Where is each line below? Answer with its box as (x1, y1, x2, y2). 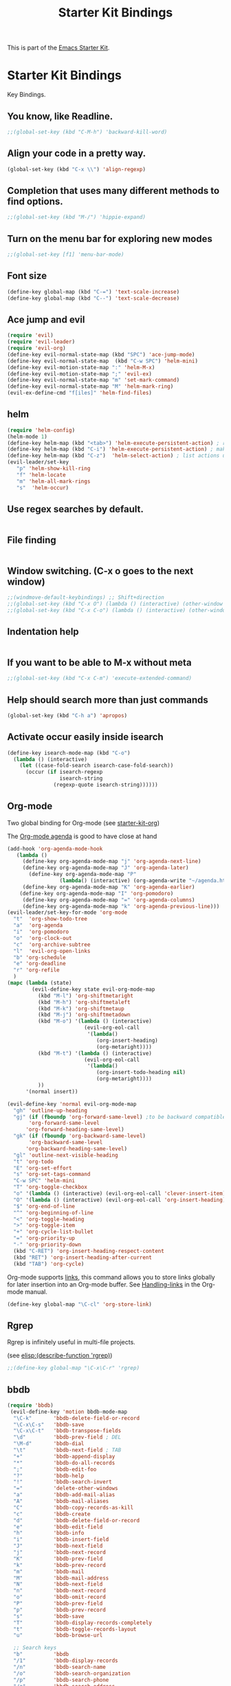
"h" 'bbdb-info (13, 1530, 85, 1537)
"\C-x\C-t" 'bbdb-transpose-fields (13, 1427, 122, 1434)
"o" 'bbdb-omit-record (13, 1594, 107, 1601)
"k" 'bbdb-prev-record (13, 1562, 107, 1568)
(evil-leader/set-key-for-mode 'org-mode (7, 909, 128, 916)
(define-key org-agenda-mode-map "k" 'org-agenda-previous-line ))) (22, 903, 220, 910)
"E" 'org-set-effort (13, 1164, 72, 1172)
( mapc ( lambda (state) (7, 980, 72, 987)
